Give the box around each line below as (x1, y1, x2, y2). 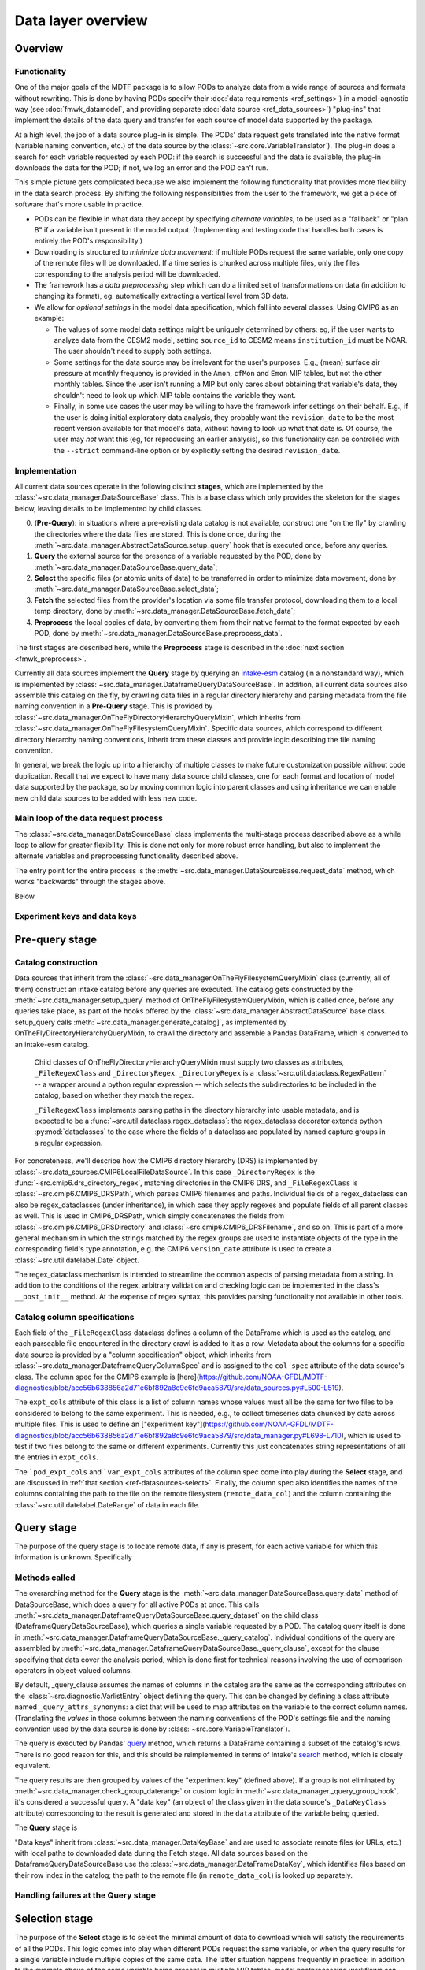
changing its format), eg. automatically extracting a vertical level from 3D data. (34, 292, 289, 301)
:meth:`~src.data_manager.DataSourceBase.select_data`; (34, 584, 220, 594)
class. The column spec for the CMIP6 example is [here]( (14, 1372, 200, 1381)
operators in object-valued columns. (14, 1666, 133, 1675)
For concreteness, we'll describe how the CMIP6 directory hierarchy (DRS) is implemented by (14, 1156, 318, 1165)
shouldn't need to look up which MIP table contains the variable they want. (54, 390, 297, 400)
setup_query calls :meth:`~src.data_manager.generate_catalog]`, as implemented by (14, 1017, 287, 1027)
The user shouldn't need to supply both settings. (54, 347, 212, 356)
